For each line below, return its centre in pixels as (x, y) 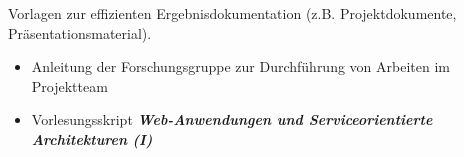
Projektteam (69, 85)
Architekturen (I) (92, 138)
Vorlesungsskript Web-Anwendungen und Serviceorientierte (232, 119)
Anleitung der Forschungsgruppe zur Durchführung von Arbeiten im (240, 66)
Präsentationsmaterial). (80, 32)
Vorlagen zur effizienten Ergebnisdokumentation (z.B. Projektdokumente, (232, 13)
